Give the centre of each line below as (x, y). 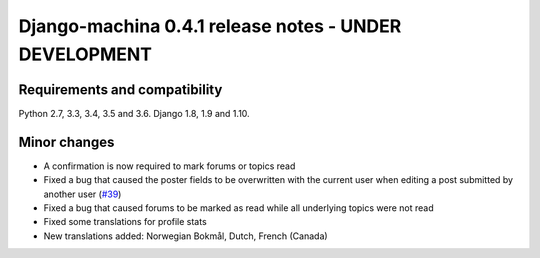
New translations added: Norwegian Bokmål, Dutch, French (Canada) (186, 236)
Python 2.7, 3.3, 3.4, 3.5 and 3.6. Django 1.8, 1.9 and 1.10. (134, 113)
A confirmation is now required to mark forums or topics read (169, 166)
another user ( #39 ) (82, 194)
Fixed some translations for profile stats (125, 222)
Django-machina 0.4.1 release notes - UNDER (210, 26)
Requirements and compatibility (120, 89)
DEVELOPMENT (85, 54)
